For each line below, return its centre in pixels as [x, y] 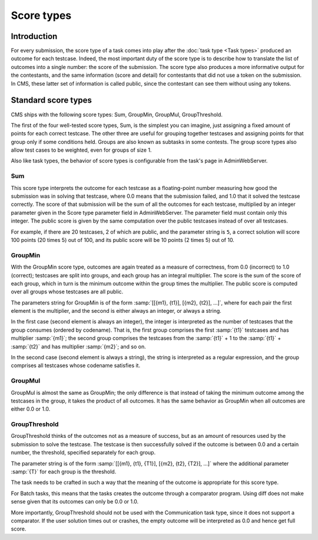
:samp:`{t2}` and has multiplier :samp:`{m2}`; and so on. [79, 346]
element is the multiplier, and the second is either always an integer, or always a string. [116, 311]
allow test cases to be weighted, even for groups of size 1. [81, 150]
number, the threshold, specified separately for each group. [83, 453]
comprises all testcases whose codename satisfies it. [76, 365]
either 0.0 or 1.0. [31, 409]
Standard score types [52, 100]
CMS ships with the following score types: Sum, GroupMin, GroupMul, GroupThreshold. [117, 114]
